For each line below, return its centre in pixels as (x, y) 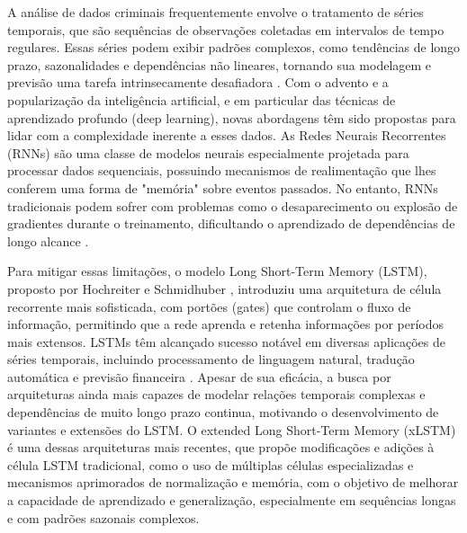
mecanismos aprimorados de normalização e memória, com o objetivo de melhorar (233, 482)
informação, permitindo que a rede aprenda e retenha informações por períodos (226, 324)
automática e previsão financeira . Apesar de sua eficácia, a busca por (199, 376)
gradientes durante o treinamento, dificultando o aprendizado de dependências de (231, 223)
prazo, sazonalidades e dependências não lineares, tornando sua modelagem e (220, 64)
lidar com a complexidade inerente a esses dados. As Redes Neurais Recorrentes (227, 135)
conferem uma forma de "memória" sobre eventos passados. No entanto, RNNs (223, 187)
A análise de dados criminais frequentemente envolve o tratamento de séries (216, 12)
